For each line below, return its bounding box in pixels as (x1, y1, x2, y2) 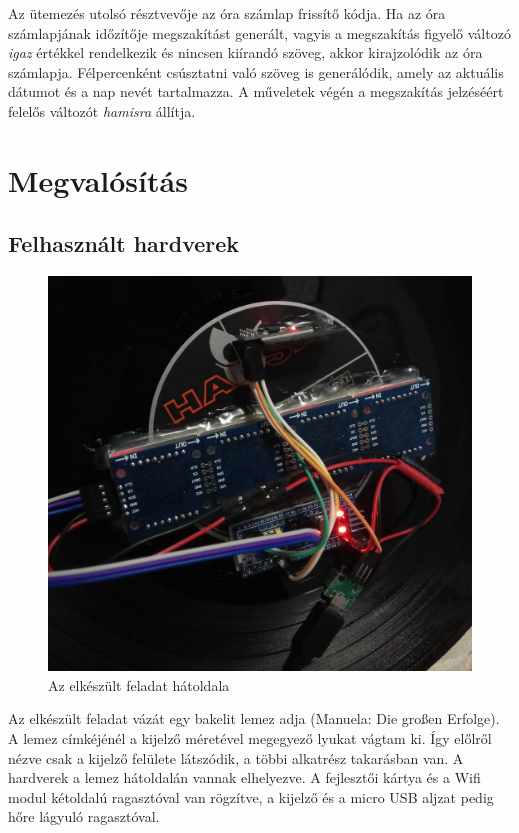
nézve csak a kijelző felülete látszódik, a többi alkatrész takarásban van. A (8, 747, 464, 768)
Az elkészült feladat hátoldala (48, 674, 230, 695)
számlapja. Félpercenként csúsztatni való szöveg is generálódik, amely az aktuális (8, 61, 504, 82)
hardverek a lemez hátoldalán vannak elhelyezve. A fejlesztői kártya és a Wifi (8, 767, 481, 788)
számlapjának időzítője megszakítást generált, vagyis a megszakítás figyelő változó (8, 22, 511, 43)
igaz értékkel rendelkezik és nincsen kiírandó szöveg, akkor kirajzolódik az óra (8, 42, 483, 63)
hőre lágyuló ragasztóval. (8, 806, 160, 827)
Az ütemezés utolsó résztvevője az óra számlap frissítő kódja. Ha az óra (8, 3, 446, 23)
